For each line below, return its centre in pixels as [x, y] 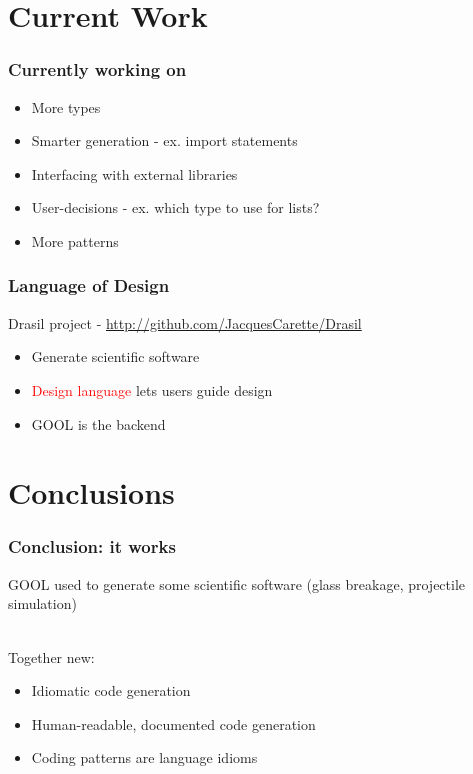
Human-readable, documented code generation [173, 723]
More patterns [75, 240]
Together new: [51, 656]
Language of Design [89, 285]
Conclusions [91, 492]
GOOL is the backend [98, 423]
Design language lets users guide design [152, 389]
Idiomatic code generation [111, 690]
